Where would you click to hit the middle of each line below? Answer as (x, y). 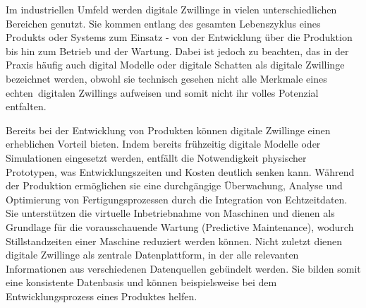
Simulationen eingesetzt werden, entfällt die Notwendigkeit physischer (156, 157)
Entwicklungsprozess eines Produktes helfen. (102, 296)
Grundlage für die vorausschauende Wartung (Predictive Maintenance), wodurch (180, 226)
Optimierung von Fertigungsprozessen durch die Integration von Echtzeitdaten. (177, 199)
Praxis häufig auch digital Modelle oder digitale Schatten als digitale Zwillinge (175, 65)
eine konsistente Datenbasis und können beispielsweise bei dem (141, 282)
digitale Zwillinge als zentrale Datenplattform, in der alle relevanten (152, 255)
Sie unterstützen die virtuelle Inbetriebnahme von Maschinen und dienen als (170, 213)
